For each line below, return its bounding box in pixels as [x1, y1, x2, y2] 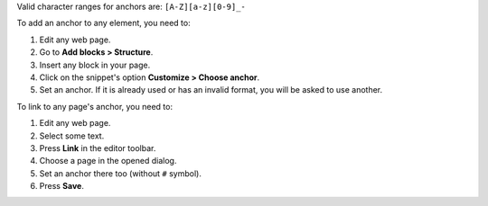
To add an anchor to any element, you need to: [16, 18, 191, 29]
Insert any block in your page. [39, 59, 151, 70]
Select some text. [39, 130, 105, 141]
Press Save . [39, 181, 85, 192]
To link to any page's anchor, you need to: [16, 101, 174, 112]
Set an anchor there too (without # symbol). [39, 167, 202, 179]
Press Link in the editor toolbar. [39, 142, 156, 153]
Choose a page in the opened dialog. [39, 156, 177, 166]
